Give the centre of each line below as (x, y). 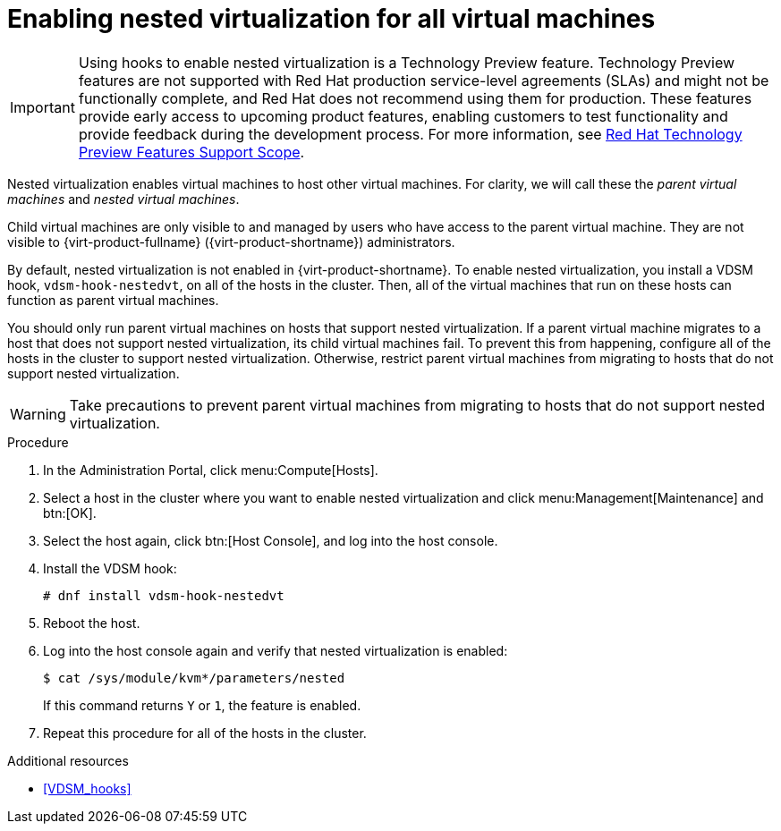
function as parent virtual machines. (113, 300)
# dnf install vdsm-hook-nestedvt (164, 595)
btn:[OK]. (70, 513)
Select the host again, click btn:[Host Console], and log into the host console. (271, 540)
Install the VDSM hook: (110, 568)
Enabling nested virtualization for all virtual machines (331, 19)
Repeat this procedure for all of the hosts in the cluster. (205, 733)
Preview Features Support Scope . (191, 152)
